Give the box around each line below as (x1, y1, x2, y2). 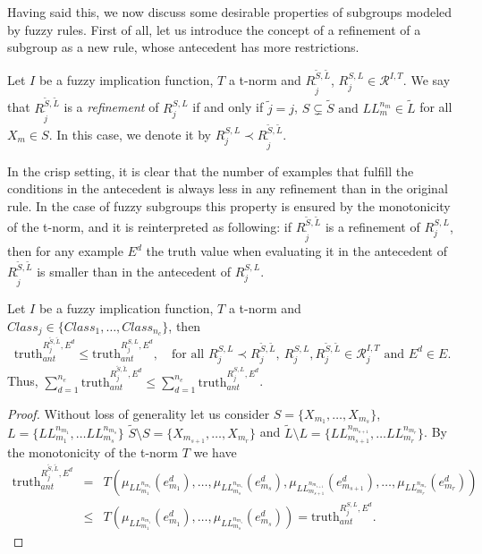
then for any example (7, 242, 123, 260)
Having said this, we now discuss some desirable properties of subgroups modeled (7, 3, 452, 21)
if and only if (192, 98, 264, 116)
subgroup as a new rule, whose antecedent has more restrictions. (7, 38, 359, 56)
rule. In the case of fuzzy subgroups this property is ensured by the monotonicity (7, 197, 451, 216)
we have (193, 442, 237, 461)
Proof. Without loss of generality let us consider (7, 404, 270, 422)
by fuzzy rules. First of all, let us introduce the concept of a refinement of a (7, 20, 421, 38)
